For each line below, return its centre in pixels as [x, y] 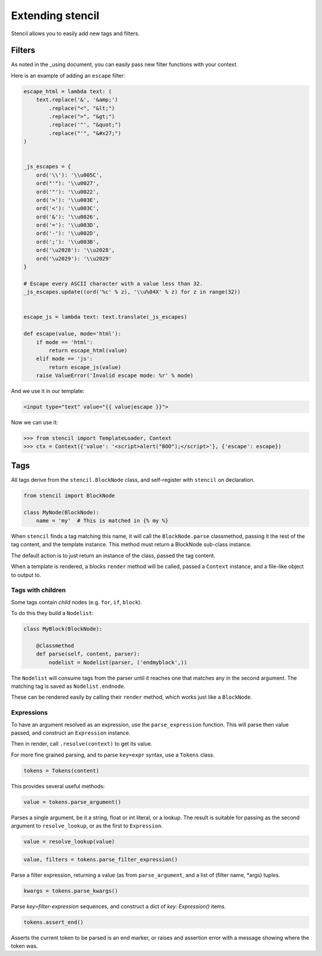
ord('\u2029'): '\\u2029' [74, 259]
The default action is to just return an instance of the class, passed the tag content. [113, 555]
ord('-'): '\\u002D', [68, 233]
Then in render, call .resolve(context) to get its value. [82, 744]
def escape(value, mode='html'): [72, 334]
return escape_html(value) [88, 350]
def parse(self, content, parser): [88, 654]
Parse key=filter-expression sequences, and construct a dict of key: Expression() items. [119, 906]
